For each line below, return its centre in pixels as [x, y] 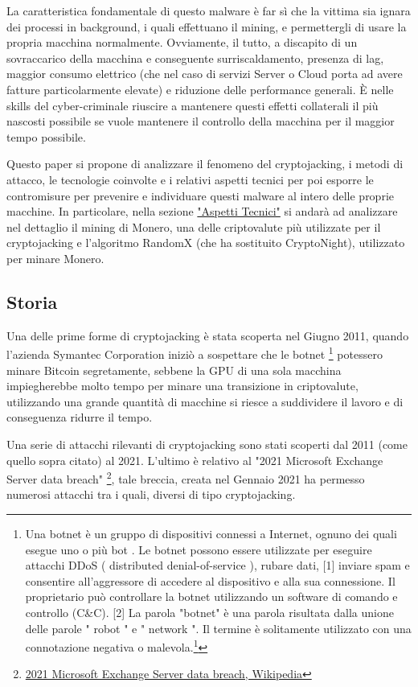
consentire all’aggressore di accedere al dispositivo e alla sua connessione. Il [210, 580]
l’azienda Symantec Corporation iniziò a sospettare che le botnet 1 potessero [195, 353]
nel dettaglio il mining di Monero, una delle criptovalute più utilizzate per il [194, 226]
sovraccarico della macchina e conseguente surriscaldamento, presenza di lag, [195, 58]
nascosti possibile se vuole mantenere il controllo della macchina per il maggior [201, 121]
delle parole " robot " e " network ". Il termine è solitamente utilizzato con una [218, 628]
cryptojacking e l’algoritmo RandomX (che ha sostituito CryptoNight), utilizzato [206, 243]
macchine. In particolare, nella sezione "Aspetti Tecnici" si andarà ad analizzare [202, 211]
